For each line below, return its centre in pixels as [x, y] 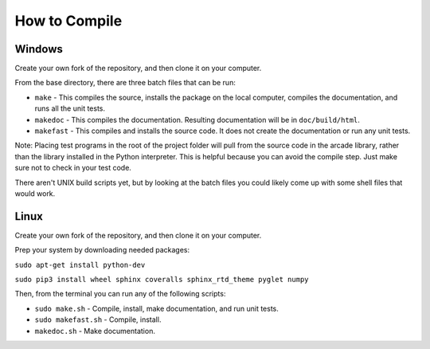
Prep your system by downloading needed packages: [102, 250]
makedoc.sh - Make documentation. [95, 331]
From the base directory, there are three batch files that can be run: [125, 83]
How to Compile [68, 21]
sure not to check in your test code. [73, 168]
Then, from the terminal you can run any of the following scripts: [120, 294]
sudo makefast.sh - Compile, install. [98, 320]
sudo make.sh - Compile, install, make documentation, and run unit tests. [156, 308]
